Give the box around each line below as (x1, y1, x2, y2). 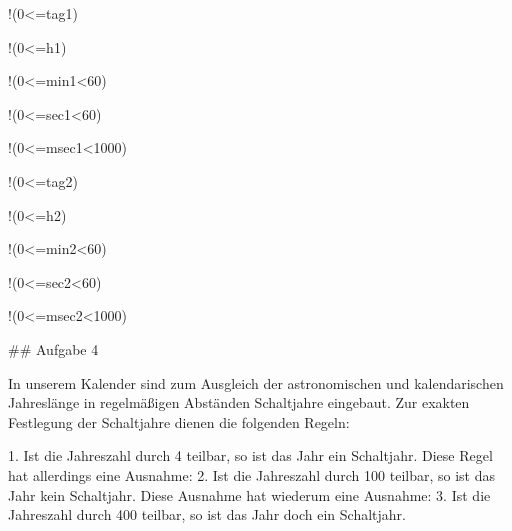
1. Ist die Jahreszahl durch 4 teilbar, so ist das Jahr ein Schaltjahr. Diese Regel (8, 445, 493, 466)
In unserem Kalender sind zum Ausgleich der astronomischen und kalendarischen (8, 372, 504, 393)
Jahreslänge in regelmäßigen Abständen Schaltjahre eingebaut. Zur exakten (8, 392, 470, 413)
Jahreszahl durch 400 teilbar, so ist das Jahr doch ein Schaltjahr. (8, 504, 406, 525)
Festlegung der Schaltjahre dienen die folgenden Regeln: (8, 411, 350, 432)
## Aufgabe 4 (8, 338, 99, 359)
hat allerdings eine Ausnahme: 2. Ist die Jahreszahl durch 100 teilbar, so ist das (8, 464, 495, 485)
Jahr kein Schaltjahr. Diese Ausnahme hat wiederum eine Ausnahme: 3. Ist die (8, 484, 491, 505)
